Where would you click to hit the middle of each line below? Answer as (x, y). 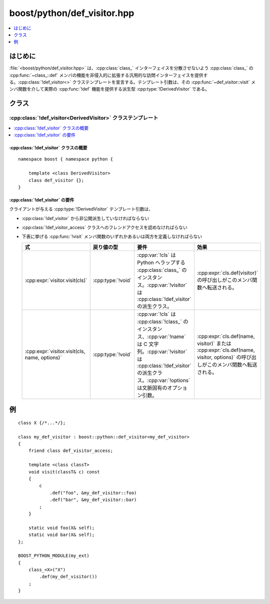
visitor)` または (214, 343)
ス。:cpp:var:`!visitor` (162, 285)
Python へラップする (161, 262)
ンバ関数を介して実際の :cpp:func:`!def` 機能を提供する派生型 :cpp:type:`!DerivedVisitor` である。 (109, 89)
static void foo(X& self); (61, 528)
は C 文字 (148, 344)
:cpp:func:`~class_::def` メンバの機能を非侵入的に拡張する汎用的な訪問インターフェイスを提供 (106, 75)
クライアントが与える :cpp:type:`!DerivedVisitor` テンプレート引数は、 (81, 209)
